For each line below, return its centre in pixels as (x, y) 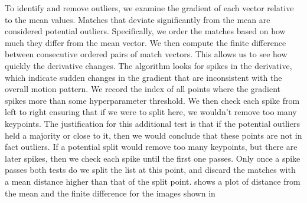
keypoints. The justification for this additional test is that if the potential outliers (152, 123)
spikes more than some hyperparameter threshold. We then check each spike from (152, 100)
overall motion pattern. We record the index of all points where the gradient (143, 89)
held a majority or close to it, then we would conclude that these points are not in (153, 135)
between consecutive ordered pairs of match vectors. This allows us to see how (146, 54)
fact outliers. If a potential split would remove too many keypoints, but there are (151, 147)
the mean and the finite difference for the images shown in (110, 193)
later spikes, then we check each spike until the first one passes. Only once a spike (153, 158)
